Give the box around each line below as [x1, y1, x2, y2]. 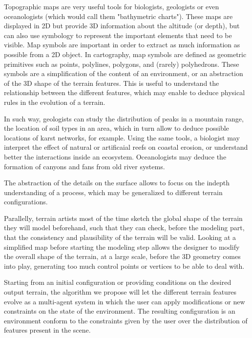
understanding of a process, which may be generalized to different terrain [4, 187, 223, 197]
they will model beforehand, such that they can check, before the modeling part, [4, 222, 245, 233]
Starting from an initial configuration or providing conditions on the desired [4, 277, 231, 287]
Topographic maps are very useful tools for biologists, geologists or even [4, 1, 219, 11]
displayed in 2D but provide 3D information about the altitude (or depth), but [4, 20, 240, 31]
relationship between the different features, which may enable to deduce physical [4, 87, 245, 98]
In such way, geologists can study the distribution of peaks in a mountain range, [4, 113, 244, 123]
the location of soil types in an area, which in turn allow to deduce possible [4, 123, 229, 133]
